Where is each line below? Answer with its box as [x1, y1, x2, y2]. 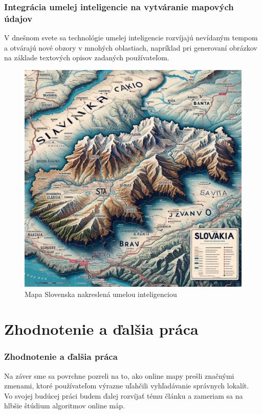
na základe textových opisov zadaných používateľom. [4, 52, 169, 63]
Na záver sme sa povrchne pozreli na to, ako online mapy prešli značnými [4, 370, 234, 381]
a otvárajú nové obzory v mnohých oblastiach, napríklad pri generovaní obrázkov [4, 42, 257, 53]
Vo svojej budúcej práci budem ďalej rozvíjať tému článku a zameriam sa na [4, 390, 243, 401]
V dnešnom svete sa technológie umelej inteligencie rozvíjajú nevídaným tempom [4, 32, 258, 43]
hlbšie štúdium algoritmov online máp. [4, 400, 125, 411]
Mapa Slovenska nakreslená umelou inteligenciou [25, 288, 177, 299]
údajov [4, 12, 33, 25]
